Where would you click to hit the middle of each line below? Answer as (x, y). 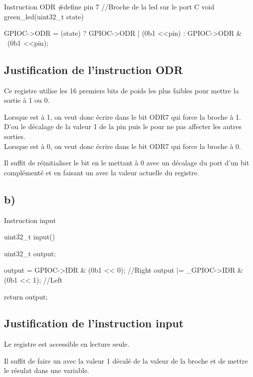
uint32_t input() (30, 237)
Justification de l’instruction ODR (94, 69)
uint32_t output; (30, 253)
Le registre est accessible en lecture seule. (67, 344)
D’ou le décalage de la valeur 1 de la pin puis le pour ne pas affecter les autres (123, 126)
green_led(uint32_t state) (44, 16)
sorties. (15, 136)
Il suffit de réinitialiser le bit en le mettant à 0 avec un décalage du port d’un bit (127, 163)
